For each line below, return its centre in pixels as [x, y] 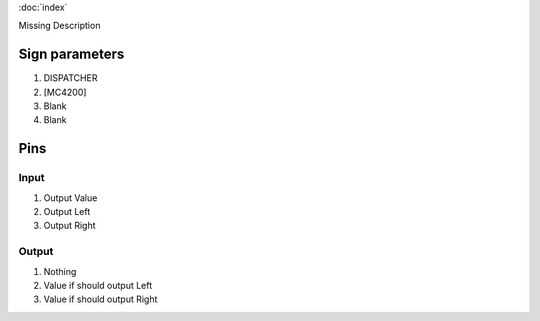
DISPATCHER [70, 78]
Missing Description [59, 26]
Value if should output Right [100, 299]
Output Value [70, 197]
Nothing [60, 271]
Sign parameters [71, 54]
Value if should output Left [98, 285]
